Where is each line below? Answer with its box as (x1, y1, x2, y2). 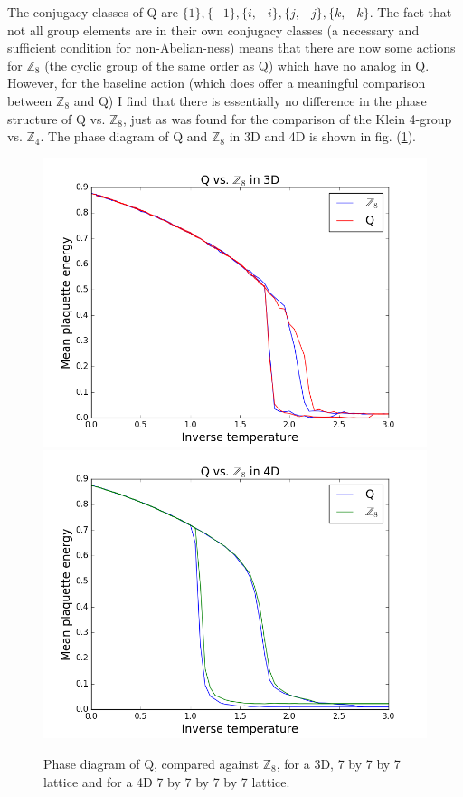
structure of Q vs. (7, 109, 106, 128)
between (7, 91, 52, 110)
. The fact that (369, 3, 452, 21)
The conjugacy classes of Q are (7, 3, 178, 21)
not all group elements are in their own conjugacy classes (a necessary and (7, 20, 420, 39)
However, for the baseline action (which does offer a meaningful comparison (7, 73, 426, 92)
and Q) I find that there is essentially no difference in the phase (73, 91, 427, 110)
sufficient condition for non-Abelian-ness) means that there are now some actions (7, 38, 456, 57)
